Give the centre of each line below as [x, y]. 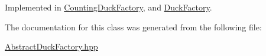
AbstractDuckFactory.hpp [51, 46]
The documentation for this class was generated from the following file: [133, 27]
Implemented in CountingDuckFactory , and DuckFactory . [108, 7]
